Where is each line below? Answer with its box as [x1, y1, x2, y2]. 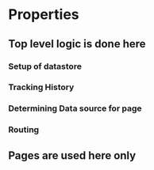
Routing [8, 124, 40, 135]
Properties [8, 6, 79, 24]
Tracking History [8, 81, 75, 93]
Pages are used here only [8, 149, 137, 162]
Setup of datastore [8, 61, 82, 72]
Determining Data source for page [8, 103, 142, 114]
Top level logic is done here [8, 37, 146, 51]
